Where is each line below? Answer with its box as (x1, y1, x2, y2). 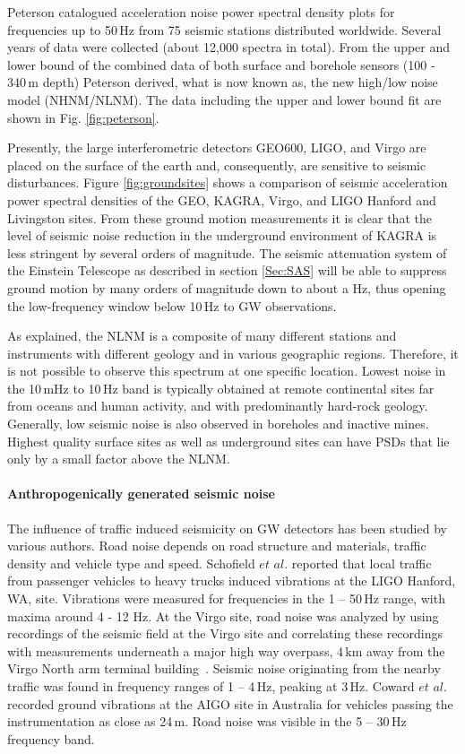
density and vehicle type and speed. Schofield (7, 553, 255, 572)
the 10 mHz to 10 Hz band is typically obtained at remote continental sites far (7, 378, 435, 397)
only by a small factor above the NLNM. (7, 449, 230, 468)
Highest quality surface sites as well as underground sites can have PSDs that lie (7, 431, 450, 450)
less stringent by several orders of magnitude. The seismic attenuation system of (7, 243, 447, 262)
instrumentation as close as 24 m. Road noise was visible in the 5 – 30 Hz (7, 712, 407, 731)
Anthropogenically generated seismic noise (7, 484, 275, 503)
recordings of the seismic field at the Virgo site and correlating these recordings (7, 624, 443, 643)
